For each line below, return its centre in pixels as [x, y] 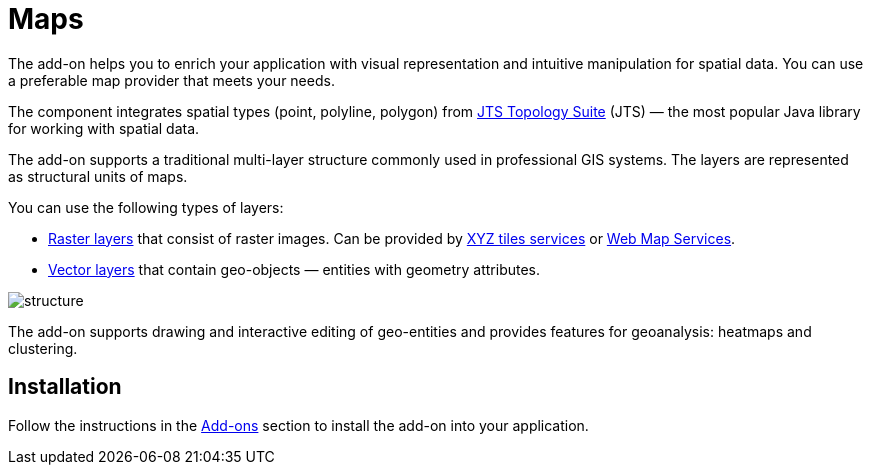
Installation [65, 387]
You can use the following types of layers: [146, 207]
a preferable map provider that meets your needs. [171, 80]
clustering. [43, 348]
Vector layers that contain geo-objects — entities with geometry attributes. [294, 269]
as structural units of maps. [98, 176]
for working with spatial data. [104, 128]
